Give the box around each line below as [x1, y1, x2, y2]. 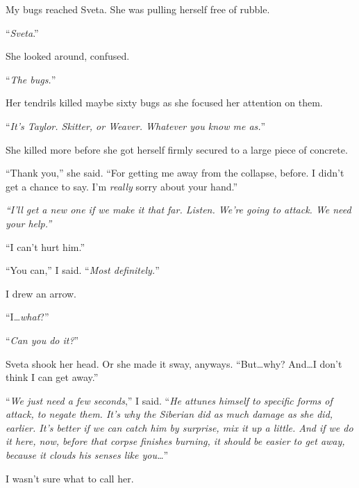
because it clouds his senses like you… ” [6, 448, 169, 462]
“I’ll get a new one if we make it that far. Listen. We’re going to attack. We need [6, 202, 351, 217]
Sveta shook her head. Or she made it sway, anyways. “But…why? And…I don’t [6, 356, 342, 371]
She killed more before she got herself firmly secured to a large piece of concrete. [6, 142, 348, 156]
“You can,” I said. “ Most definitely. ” [6, 263, 160, 277]
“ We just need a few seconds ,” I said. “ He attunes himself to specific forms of [6, 393, 333, 407]
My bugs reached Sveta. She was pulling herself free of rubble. [6, 2, 270, 16]
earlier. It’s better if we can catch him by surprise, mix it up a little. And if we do [6, 420, 353, 434]
